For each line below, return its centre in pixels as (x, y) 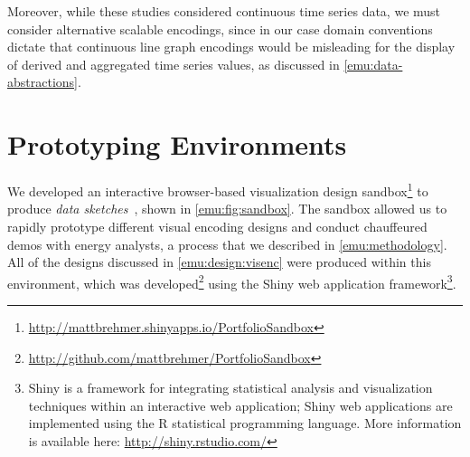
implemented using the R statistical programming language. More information (245, 423)
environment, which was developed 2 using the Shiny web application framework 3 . (232, 281)
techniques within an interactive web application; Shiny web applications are (240, 405)
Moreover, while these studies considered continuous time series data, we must (224, 11)
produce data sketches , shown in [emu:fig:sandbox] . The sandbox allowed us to (227, 209)
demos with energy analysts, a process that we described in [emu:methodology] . (227, 244)
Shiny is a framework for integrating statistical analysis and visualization (230, 388)
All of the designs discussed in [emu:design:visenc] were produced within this (219, 262)
